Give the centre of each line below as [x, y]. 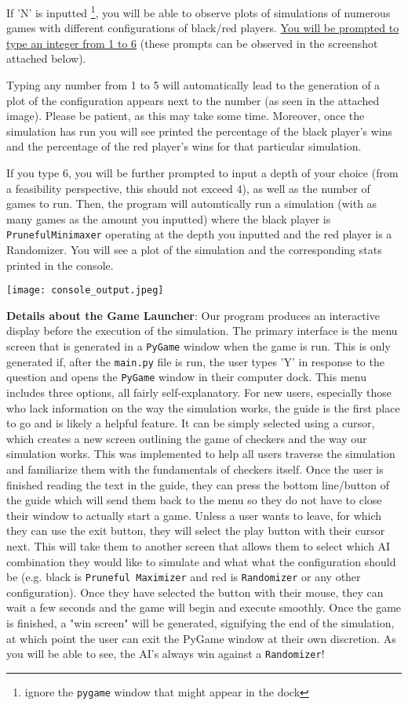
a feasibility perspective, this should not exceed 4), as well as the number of [188, 188]
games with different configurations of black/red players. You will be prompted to [203, 28]
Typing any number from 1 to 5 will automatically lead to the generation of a [193, 85]
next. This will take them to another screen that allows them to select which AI [199, 545]
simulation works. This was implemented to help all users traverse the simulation [201, 454]
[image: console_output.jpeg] [85, 291]
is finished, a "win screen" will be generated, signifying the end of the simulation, [200, 623]
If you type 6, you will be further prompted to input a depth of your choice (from [202, 173]
